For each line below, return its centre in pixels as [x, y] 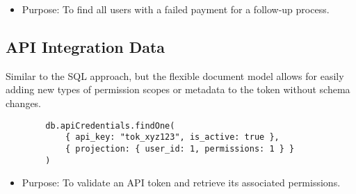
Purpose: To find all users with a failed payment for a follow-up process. [176, 9]
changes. [24, 103]
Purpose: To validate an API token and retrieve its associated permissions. [181, 183]
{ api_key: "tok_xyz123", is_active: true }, [172, 137]
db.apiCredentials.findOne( [110, 126]
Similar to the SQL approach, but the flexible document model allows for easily [175, 75]
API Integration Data [86, 46]
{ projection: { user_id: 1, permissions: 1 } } [180, 148]
